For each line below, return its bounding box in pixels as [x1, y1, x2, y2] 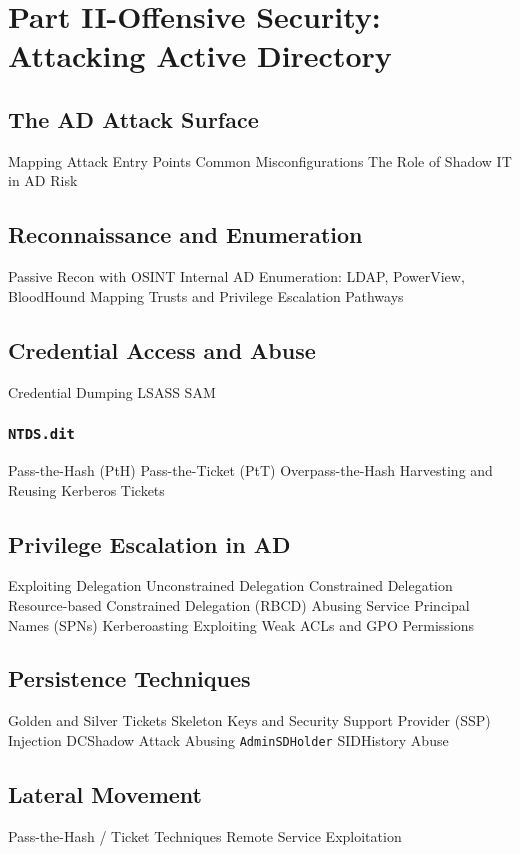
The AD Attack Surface [8, 103, 259, 134]
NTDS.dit [8, 426, 75, 443]
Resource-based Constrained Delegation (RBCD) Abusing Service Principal [8, 594, 470, 615]
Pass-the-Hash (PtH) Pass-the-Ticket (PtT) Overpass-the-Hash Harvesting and [8, 459, 493, 480]
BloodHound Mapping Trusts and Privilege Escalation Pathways [8, 285, 404, 306]
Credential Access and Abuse [8, 334, 316, 365]
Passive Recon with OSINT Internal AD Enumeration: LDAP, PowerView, [8, 266, 465, 287]
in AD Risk [8, 170, 78, 191]
